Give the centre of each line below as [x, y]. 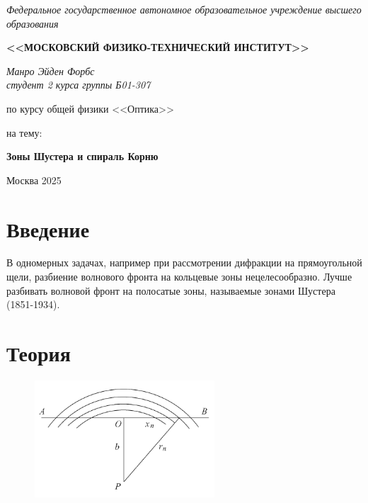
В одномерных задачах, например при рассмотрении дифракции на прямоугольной [184, 262]
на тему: [24, 132]
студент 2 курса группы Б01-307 [79, 85]
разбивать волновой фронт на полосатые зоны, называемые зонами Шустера [171, 290]
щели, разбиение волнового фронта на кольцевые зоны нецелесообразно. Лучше [179, 277]
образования [33, 23]
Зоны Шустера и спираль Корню [82, 156]
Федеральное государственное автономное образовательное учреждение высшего [184, 9]
